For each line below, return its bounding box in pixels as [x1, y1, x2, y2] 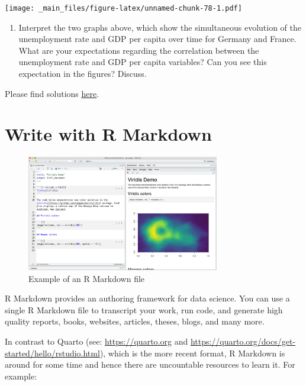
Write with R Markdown [5, 122, 212, 146]
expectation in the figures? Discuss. [18, 67, 147, 80]
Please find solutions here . [5, 87, 99, 99]
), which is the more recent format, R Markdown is [99, 346, 285, 359]
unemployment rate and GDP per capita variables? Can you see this [18, 56, 267, 68]
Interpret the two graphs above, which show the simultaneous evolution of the [18, 21, 301, 33]
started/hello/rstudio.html [5, 346, 100, 359]
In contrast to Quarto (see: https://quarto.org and [5, 335, 188, 347]
